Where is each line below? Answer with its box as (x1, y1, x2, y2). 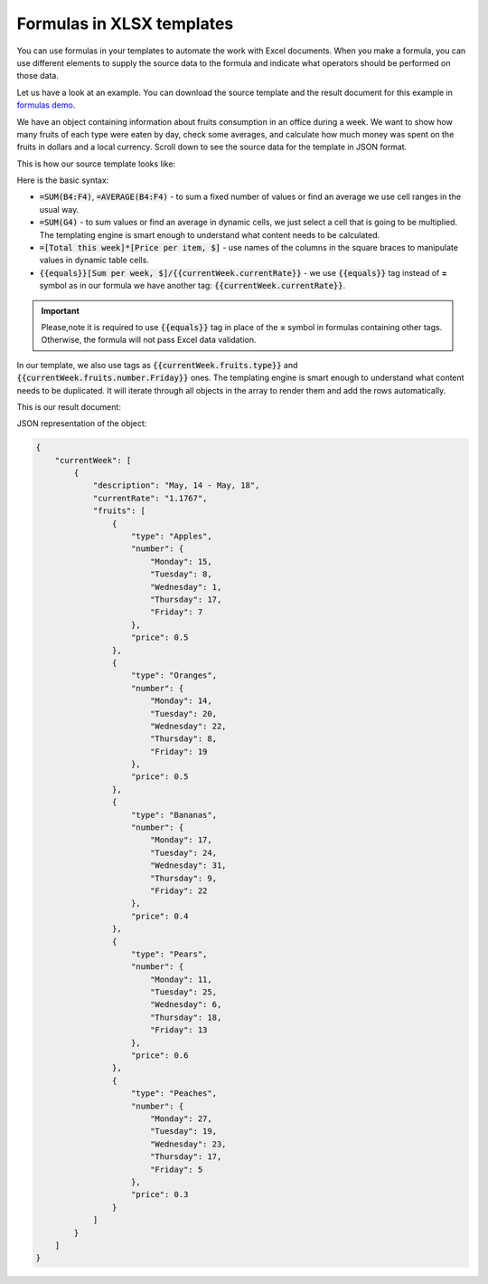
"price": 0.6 (131, 1051, 189, 1060)
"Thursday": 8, (149, 734, 217, 744)
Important (41, 305, 80, 316)
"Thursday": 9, (149, 873, 217, 883)
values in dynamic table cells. (39, 254, 149, 266)
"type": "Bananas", (131, 810, 217, 820)
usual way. (39, 204, 80, 214)
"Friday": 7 (149, 607, 203, 617)
